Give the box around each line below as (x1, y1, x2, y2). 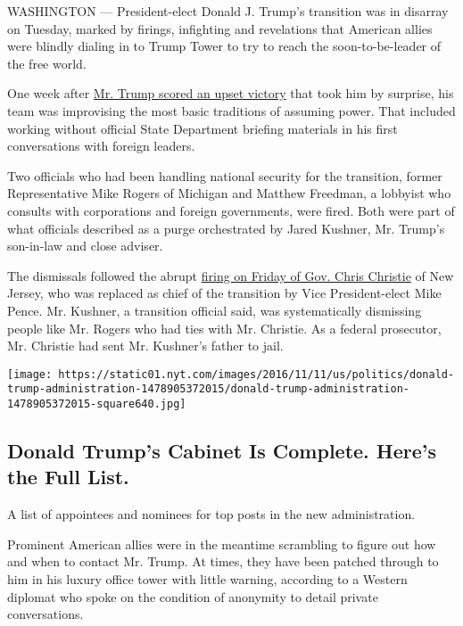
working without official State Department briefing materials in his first (7, 119, 398, 137)
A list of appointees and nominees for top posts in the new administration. (7, 505, 416, 523)
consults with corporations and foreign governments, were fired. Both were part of (7, 201, 455, 219)
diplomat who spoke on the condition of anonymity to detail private (7, 587, 378, 605)
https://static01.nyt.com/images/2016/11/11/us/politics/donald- (58, 367, 455, 381)
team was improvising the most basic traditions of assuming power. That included (7, 101, 456, 119)
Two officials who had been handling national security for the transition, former (7, 166, 442, 185)
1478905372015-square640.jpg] (7, 398, 186, 410)
